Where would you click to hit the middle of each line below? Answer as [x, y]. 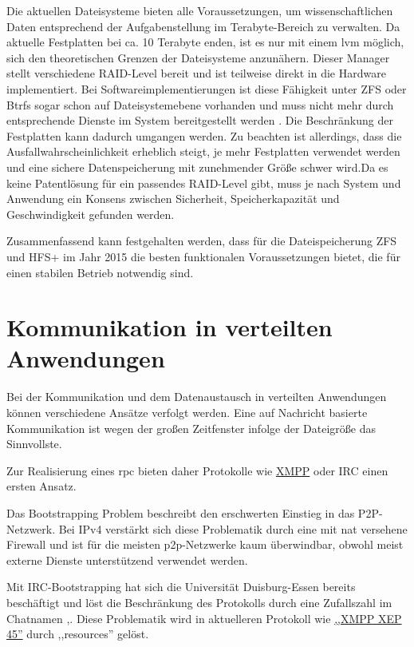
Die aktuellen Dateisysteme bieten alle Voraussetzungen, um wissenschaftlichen [200, 10]
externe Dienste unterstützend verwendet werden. [127, 560]
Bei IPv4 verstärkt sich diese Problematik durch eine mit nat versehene [233, 528]
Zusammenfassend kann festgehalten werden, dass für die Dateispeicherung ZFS [202, 241]
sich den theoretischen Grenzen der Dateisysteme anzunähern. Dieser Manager [198, 57]
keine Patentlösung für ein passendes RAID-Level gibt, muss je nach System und [204, 183]
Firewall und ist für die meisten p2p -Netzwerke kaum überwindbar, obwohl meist [205, 544]
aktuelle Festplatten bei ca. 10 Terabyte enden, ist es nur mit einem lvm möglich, [205, 42]
